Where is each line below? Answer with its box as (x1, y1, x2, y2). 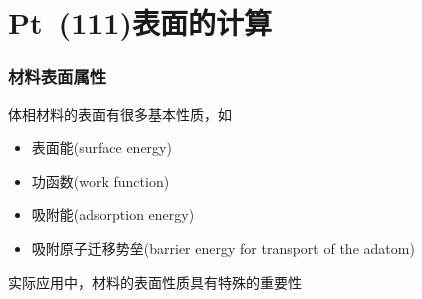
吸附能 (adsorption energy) (31, 204, 195, 225)
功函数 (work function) (31, 170, 170, 191)
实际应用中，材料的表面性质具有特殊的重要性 (8, 271, 302, 292)
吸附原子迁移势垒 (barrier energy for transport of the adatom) (31, 237, 415, 258)
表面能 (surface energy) (31, 137, 172, 158)
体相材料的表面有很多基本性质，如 (8, 103, 232, 124)
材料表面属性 (8, 64, 107, 89)
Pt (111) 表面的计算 (8, 2, 272, 43)
